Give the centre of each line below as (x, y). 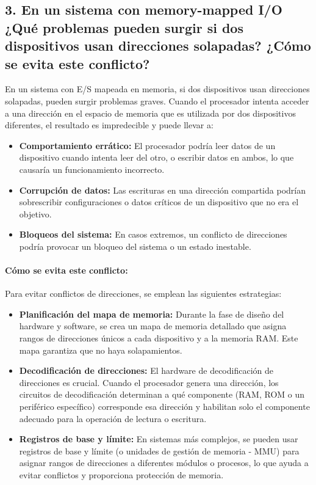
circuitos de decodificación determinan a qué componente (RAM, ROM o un (162, 394)
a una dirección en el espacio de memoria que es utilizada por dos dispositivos (150, 113)
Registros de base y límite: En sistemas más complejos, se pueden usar (159, 439)
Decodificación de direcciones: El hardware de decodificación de (146, 370)
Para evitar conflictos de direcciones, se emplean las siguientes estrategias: (143, 294)
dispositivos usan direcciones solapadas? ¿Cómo (158, 46)
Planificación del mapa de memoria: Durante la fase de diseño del (152, 314)
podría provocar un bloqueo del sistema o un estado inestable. (135, 246)
